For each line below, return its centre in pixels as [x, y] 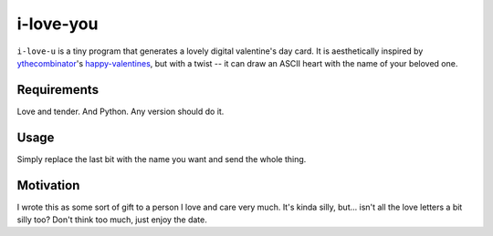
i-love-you [58, 24]
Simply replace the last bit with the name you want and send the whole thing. [162, 159]
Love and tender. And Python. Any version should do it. [121, 111]
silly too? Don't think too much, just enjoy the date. [112, 220]
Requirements [58, 90]
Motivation [48, 185]
